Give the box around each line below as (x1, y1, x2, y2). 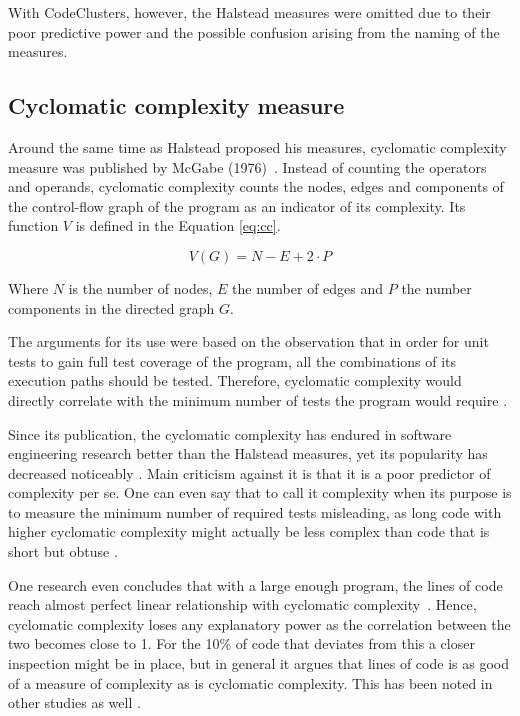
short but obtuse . (8, 541, 118, 562)
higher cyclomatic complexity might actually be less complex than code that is (8, 521, 490, 542)
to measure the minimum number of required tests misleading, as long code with (8, 501, 502, 522)
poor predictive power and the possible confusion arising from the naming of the (8, 21, 500, 42)
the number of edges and (232, 277, 384, 298)
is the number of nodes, (68, 277, 213, 298)
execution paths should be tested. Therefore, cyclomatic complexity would (8, 370, 462, 391)
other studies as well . (8, 692, 141, 713)
